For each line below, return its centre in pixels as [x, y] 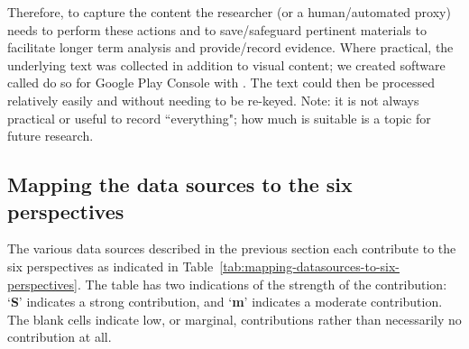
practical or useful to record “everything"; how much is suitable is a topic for [219, 118]
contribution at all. [60, 337]
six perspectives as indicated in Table [110, 266]
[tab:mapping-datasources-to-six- [310, 266]
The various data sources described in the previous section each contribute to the [232, 248]
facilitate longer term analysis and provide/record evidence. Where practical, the [230, 47]
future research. [51, 136]
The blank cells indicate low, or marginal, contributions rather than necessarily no [234, 319]
